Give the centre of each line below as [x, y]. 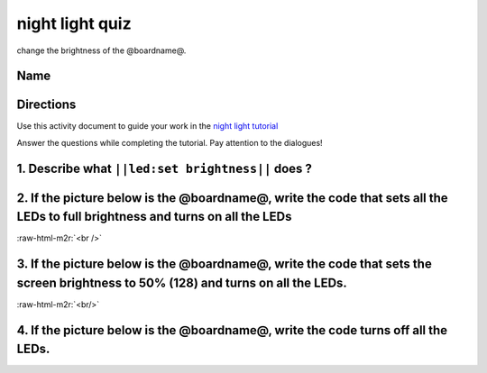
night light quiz [74, 23]
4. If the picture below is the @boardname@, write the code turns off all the [232, 330]
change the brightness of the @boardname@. [101, 50]
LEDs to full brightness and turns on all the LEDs [154, 217]
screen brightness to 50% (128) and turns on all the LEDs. [182, 282]
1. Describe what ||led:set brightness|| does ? [165, 168]
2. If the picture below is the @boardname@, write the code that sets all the [232, 198]
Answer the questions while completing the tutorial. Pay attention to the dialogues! [170, 142]
